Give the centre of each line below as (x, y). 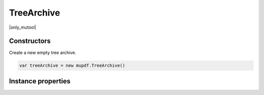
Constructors (30, 41)
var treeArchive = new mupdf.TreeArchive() (72, 66)
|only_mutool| (23, 27)
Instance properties (40, 81)
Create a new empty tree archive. (43, 53)
